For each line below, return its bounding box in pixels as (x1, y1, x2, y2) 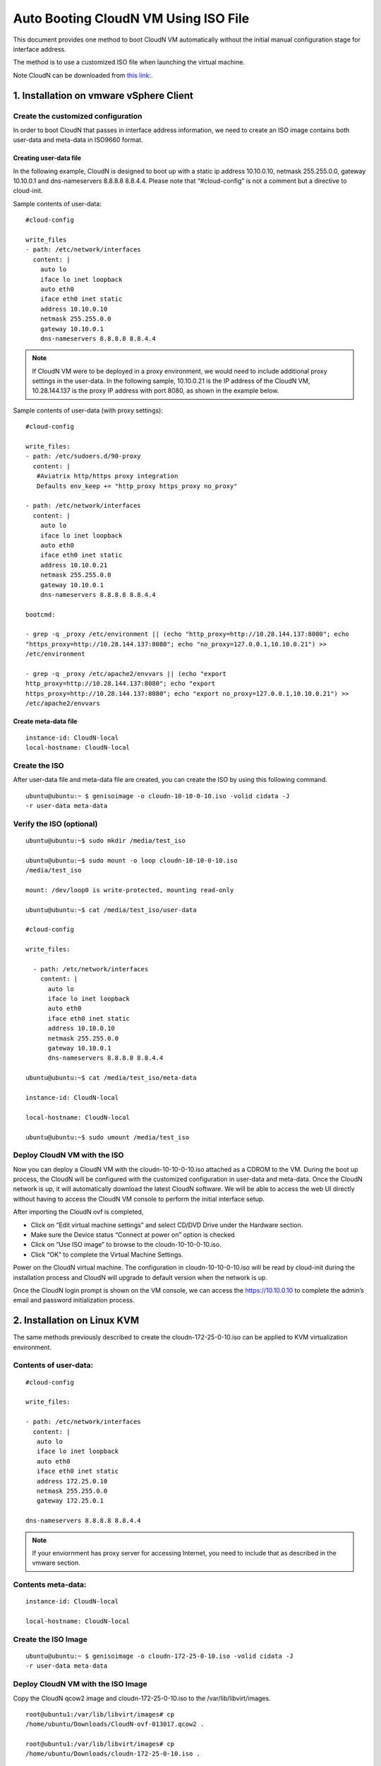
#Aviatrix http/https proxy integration (36, 472, 179, 480)
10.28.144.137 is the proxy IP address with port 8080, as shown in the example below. (32, 386, 279, 395)
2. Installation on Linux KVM (13, 1315, 140, 1327)
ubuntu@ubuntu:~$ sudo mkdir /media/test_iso (25, 836, 186, 844)
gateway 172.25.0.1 (36, 1497, 104, 1505)
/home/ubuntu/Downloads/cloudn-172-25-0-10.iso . (25, 1750, 201, 1758)
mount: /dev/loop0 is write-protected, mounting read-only (25, 886, 234, 894)
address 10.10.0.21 (40, 561, 108, 569)
